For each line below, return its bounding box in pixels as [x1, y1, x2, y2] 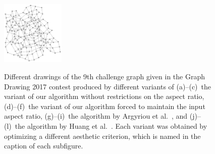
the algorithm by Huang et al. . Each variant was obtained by [15, 121, 207, 131]
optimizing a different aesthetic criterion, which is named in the [4, 130, 201, 141]
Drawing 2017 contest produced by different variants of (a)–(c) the [4, 81, 211, 91]
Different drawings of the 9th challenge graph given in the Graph [4, 71, 205, 82]
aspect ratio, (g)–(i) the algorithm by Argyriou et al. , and [4, 111, 188, 121]
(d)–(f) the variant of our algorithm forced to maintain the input [4, 100, 205, 111]
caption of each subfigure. [4, 140, 83, 151]
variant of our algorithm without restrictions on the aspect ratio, [4, 91, 204, 101]
